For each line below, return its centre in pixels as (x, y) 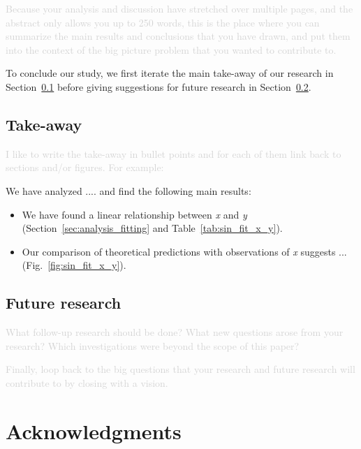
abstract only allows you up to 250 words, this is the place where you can (163, 22)
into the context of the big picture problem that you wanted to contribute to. (171, 49)
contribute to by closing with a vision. (87, 382)
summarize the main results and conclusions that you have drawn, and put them (178, 36)
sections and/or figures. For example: (85, 167)
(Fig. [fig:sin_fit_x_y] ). (74, 265)
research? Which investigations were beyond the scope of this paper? (153, 345)
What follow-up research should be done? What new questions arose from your (175, 332)
